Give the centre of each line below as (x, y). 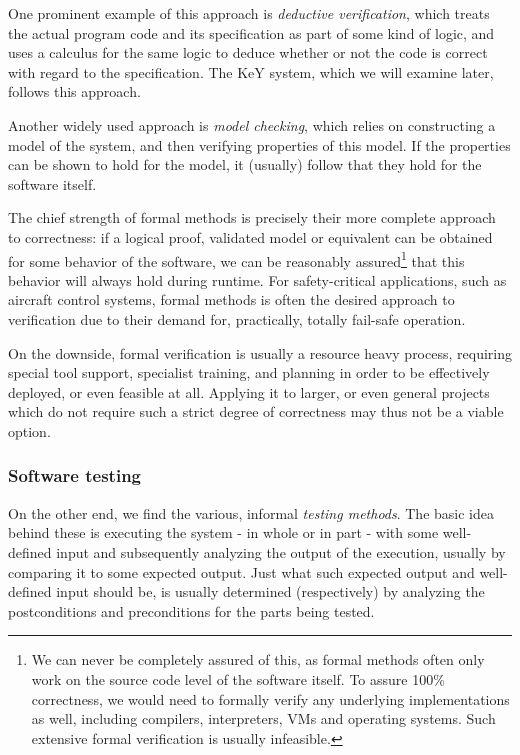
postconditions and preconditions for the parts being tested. (191, 610)
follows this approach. (74, 91)
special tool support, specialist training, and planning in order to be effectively (249, 372)
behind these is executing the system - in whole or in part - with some (223, 532)
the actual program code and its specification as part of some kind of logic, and (251, 32)
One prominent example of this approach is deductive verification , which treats (249, 13)
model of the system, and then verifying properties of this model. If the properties (259, 144)
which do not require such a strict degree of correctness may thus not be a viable (256, 411)
